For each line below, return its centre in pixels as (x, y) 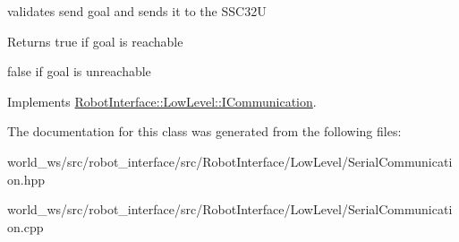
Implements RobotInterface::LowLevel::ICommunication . (162, 101)
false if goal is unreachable (79, 71)
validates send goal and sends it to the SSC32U (137, 11)
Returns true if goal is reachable (95, 41)
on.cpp (25, 226)
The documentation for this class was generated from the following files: (204, 131)
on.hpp (26, 179)
